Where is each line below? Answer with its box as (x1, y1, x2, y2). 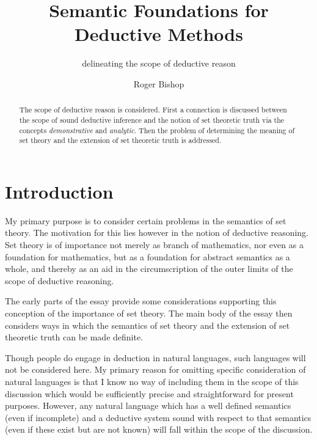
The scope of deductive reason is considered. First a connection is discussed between (19, 105, 287, 115)
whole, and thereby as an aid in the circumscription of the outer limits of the (5, 262, 293, 275)
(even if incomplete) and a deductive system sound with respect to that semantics (5, 411, 312, 424)
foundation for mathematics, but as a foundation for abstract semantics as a (5, 250, 290, 263)
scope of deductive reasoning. (5, 274, 114, 287)
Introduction (5, 178, 114, 204)
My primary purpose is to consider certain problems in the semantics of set (5, 214, 286, 227)
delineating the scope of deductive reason (82, 57, 236, 70)
